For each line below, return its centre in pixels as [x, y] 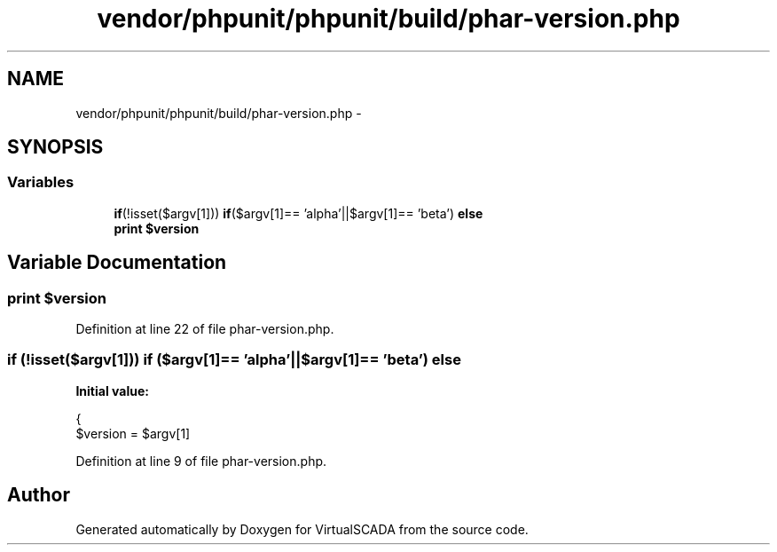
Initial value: [112, 390]
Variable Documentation [117, 263]
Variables [41, 182]
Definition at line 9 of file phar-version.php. [201, 461]
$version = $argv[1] [133, 433]
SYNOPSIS [55, 147]
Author [39, 495]
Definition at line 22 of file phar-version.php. [205, 329]
